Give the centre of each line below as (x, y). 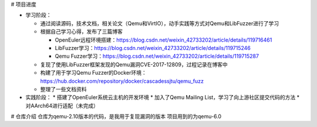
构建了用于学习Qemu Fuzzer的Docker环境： (93, 73)
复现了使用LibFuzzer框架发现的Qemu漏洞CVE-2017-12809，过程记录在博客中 (134, 64)
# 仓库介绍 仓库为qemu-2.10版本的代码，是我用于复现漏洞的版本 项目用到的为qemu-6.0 (116, 116)
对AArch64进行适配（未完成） (62, 105)
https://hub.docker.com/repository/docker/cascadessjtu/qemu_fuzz (122, 81)
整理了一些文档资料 (63, 89)
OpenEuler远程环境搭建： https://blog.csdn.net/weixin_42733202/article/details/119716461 (163, 40)
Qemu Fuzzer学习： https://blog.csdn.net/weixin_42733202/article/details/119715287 (157, 56)
